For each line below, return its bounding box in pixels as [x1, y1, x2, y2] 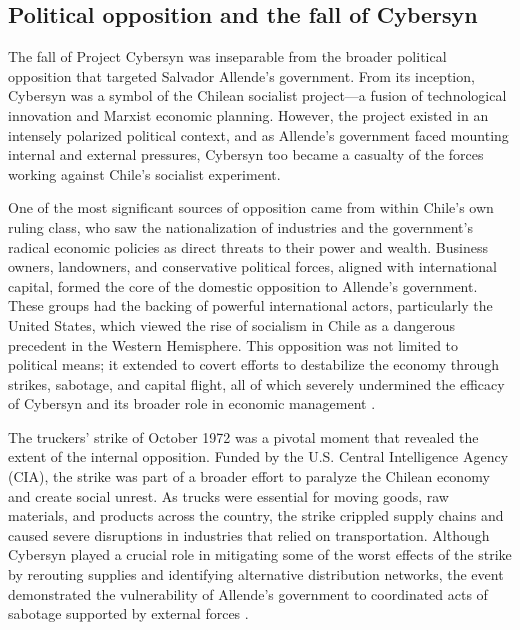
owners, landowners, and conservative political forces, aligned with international [8, 256, 497, 277]
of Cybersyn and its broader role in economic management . [8, 393, 376, 414]
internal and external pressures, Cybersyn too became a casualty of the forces [8, 144, 484, 165]
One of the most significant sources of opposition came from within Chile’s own [8, 197, 494, 218]
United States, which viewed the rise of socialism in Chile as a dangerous [8, 314, 455, 335]
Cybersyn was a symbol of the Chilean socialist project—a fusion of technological [8, 85, 507, 106]
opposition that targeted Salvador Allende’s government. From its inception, [8, 65, 475, 86]
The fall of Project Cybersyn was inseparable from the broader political [8, 46, 447, 67]
